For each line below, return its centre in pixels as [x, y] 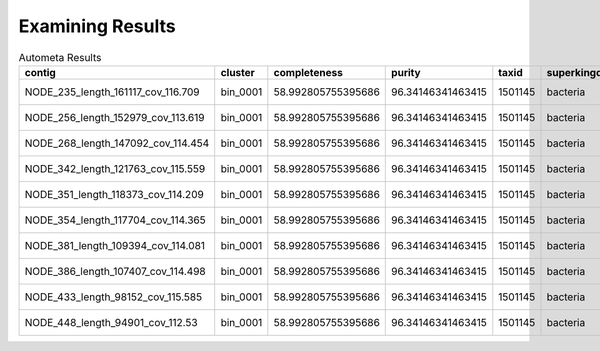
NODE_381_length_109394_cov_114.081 [114, 245]
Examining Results [97, 26]
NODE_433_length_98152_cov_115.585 [113, 297]
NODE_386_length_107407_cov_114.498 [115, 271]
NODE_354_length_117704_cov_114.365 [115, 220]
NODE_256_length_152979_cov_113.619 [114, 117]
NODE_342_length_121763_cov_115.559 [115, 168]
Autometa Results [60, 57]
